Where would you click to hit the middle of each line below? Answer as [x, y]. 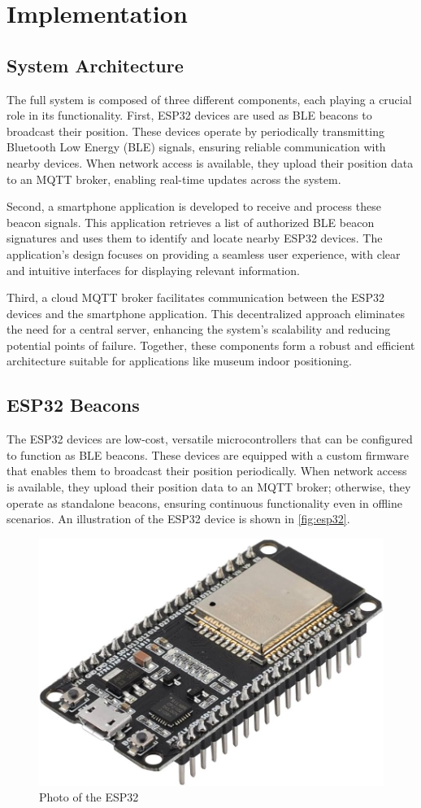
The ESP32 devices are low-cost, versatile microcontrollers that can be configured [210, 439]
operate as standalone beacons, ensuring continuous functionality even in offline [204, 502]
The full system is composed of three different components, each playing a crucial [209, 99]
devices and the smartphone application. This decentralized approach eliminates [206, 313]
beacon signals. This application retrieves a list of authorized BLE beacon [191, 222]
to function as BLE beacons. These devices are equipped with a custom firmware [208, 454]
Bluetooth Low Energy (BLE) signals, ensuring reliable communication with [196, 147]
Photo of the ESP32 [89, 797]
